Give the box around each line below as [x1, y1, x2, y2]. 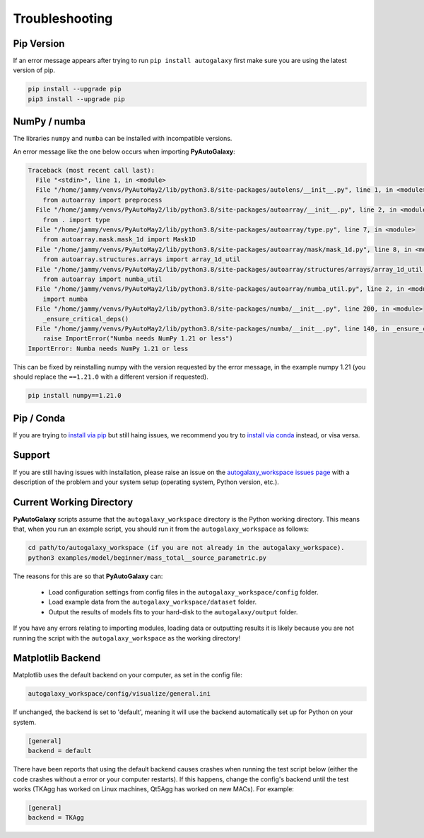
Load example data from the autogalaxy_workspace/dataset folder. [48, 598, 257, 607]
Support [13, 449, 50, 461]
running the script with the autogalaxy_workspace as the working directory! [13, 633, 241, 642]
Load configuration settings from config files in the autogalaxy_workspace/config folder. [48, 587, 319, 596]
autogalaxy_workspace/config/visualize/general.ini [28, 690, 211, 698]
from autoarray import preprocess [42, 195, 163, 204]
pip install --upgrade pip [28, 85, 122, 93]
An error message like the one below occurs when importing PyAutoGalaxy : [13, 147, 236, 156]
